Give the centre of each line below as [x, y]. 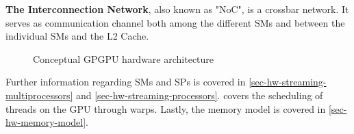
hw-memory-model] [46, 122]
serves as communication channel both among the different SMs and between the [175, 22]
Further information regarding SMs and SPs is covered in [126, 82]
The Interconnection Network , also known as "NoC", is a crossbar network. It [177, 9]
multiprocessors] [39, 95]
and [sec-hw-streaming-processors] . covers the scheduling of [199, 95]
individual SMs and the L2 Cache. [77, 36]
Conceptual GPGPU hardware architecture [124, 58]
